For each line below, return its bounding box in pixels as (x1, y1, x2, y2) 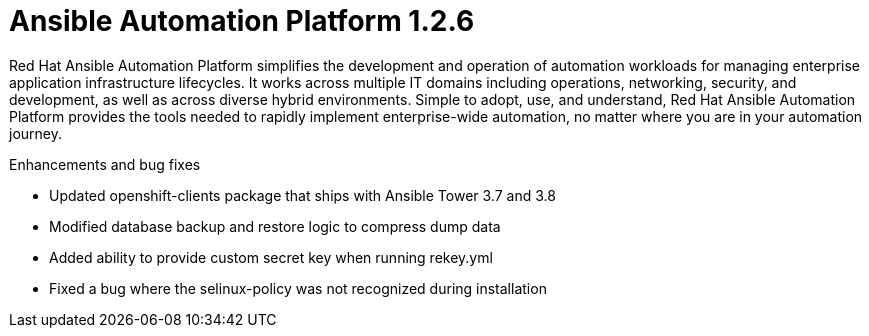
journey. (9, 124, 62, 142)
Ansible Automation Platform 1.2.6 (9, 4, 475, 38)
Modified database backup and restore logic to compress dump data (49, 217, 501, 235)
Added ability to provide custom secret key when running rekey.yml (49, 248, 493, 266)
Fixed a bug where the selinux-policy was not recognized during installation (49, 279, 547, 297)
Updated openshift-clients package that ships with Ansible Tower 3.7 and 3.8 (49, 186, 556, 204)
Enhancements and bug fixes (9, 155, 201, 173)
